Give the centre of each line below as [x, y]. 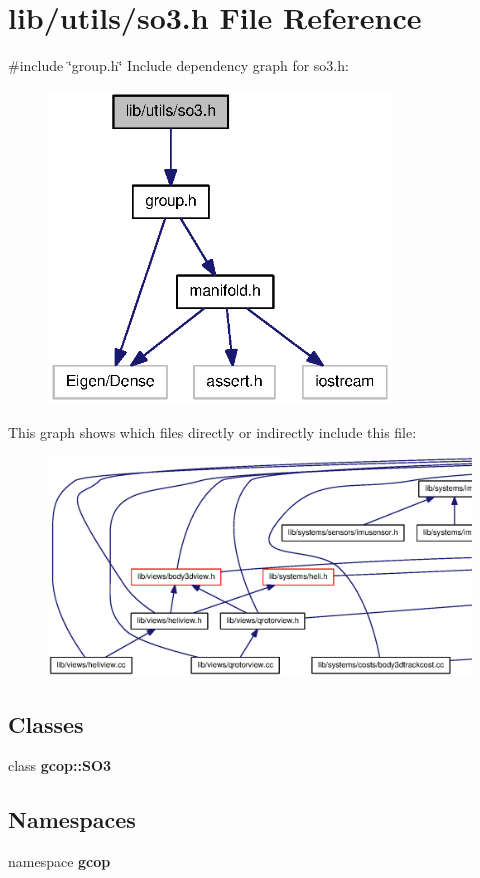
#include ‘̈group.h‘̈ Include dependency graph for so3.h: [178, 65]
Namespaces [72, 819]
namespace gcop [59, 861]
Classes [46, 723]
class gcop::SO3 [60, 765]
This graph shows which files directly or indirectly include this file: [212, 431]
